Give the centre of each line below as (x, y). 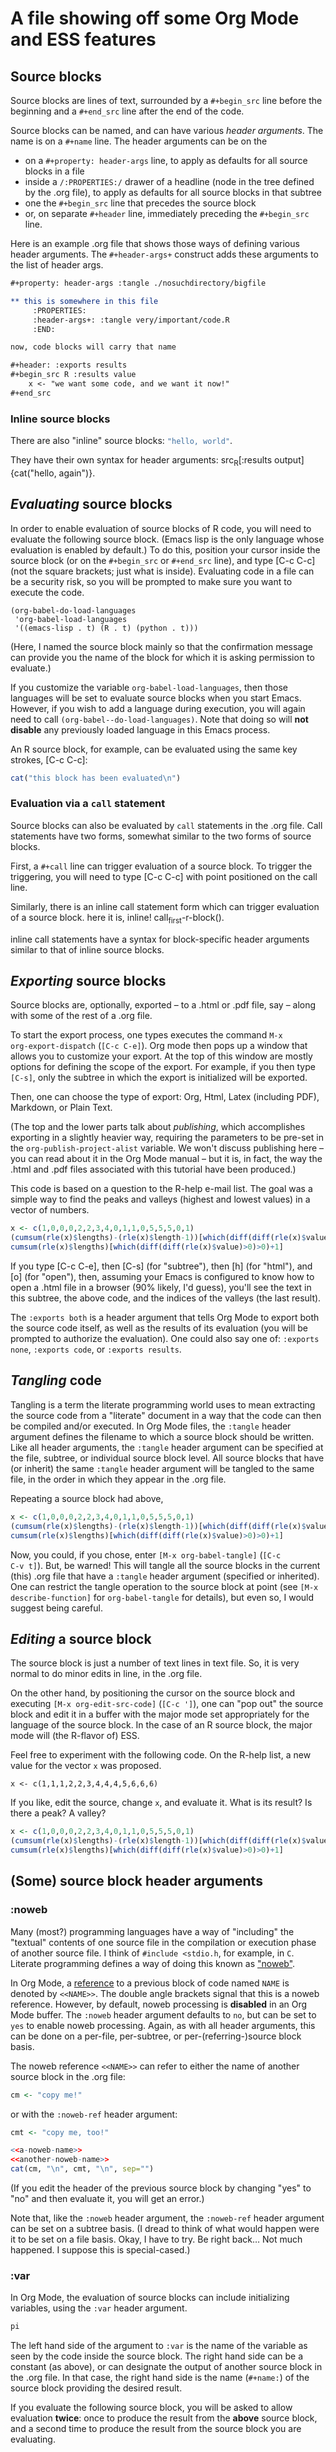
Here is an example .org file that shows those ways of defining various (155, 243)
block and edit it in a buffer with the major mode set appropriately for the (160, 1714)
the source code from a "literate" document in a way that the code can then (166, 1415)
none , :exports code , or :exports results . (96, 1349)
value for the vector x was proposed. (86, 1766)
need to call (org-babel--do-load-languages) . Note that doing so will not (159, 719)
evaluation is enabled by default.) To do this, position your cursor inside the (165, 549)
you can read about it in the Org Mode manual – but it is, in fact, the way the (166, 1159)
